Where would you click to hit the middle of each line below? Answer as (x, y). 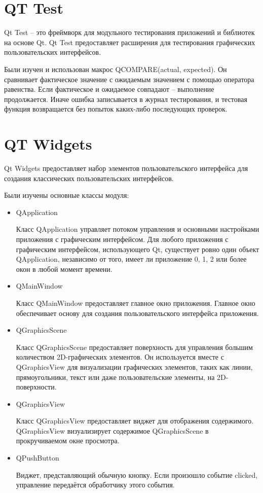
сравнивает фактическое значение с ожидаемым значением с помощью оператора (129, 79)
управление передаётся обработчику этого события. (95, 485)
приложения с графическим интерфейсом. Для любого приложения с (122, 239)
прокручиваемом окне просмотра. (68, 441)
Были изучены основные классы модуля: (67, 195)
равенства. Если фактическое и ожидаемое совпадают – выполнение (109, 89)
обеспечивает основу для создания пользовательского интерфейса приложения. (137, 313)
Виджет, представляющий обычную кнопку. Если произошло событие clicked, (137, 474)
